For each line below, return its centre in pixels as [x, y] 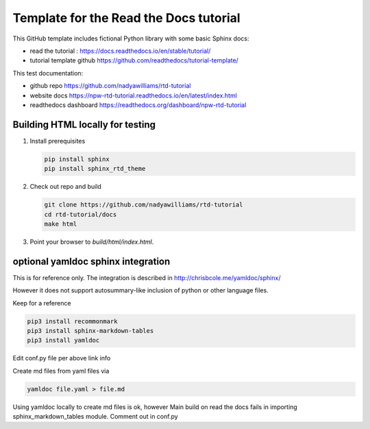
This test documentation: [48, 73]
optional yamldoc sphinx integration [91, 261]
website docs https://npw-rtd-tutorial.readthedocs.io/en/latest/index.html [134, 95]
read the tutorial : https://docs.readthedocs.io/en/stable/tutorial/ [120, 51]
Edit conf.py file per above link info [62, 358]
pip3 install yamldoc [63, 340]
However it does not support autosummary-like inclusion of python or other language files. [140, 290]
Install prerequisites [58, 141]
